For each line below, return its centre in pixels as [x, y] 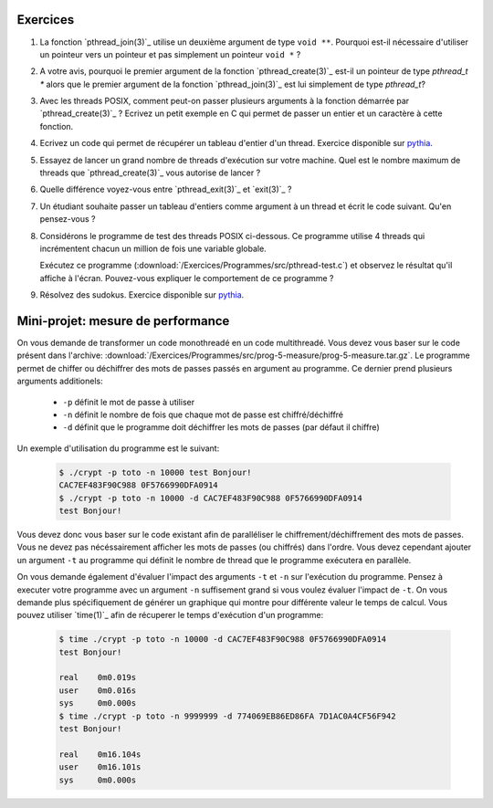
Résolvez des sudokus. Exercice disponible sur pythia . [142, 295]
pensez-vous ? [68, 219]
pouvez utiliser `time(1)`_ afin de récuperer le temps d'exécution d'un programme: [170, 615]
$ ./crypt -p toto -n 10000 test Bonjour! [155, 472]
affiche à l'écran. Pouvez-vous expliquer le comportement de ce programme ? [187, 278]
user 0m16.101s [100, 767]
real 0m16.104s [100, 754]
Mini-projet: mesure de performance [123, 321]
